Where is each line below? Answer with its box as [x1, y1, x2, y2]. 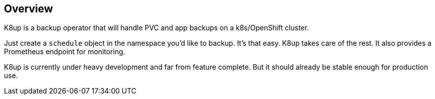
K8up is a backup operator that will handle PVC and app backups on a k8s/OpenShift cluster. [4, 23, 309, 32]
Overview [4, 2, 53, 15]
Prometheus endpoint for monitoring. [4, 47, 125, 56]
